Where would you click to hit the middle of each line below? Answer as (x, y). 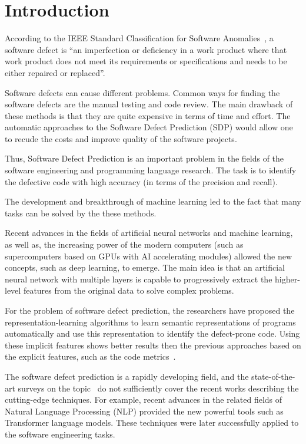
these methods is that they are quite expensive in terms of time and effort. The (148, 115)
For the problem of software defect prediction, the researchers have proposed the (150, 310)
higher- (287, 279)
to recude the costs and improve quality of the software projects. (121, 138)
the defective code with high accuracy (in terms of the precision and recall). (141, 181)
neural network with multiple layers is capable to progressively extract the (139, 279)
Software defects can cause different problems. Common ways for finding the (142, 92)
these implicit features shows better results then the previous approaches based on (153, 345)
